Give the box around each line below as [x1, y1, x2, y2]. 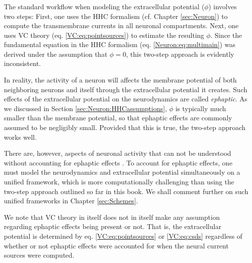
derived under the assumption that [4, 49, 108, 59]
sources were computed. [4, 250, 74, 260]
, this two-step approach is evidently [126, 49, 234, 59]
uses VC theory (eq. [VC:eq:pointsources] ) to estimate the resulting [4, 30, 204, 40]
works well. [4, 131, 37, 142]
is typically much [175, 103, 226, 113]
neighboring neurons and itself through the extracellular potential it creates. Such [4, 84, 248, 94]
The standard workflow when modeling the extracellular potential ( [4, 1, 205, 11]
